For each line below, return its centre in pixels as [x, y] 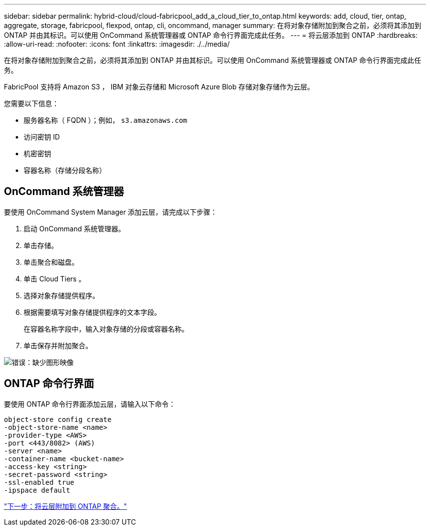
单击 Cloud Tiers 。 [54, 279]
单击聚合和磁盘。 [51, 262]
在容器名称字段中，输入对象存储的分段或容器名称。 [106, 329]
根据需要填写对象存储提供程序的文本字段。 [92, 312]
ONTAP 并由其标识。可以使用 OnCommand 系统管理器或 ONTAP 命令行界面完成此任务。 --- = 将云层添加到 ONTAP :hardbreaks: [211, 35]
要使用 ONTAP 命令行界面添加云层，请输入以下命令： [90, 404]
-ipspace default [37, 490]
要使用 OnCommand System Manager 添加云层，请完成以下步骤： [111, 212]
